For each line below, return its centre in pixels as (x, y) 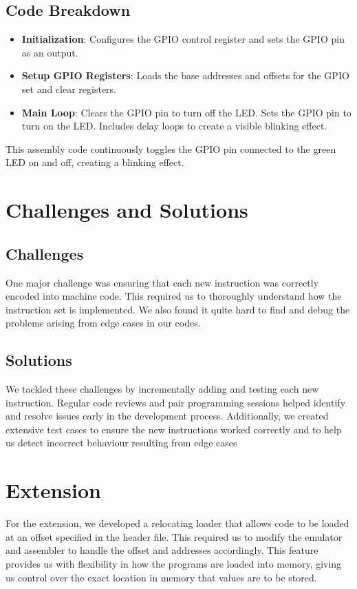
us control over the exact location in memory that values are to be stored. (161, 577)
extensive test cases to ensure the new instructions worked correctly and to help (174, 429)
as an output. (50, 52)
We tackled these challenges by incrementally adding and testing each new (162, 389)
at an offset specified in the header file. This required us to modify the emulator (174, 536)
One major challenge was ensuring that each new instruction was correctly (162, 282)
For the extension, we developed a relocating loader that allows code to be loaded (177, 523)
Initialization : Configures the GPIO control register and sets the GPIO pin (183, 39)
